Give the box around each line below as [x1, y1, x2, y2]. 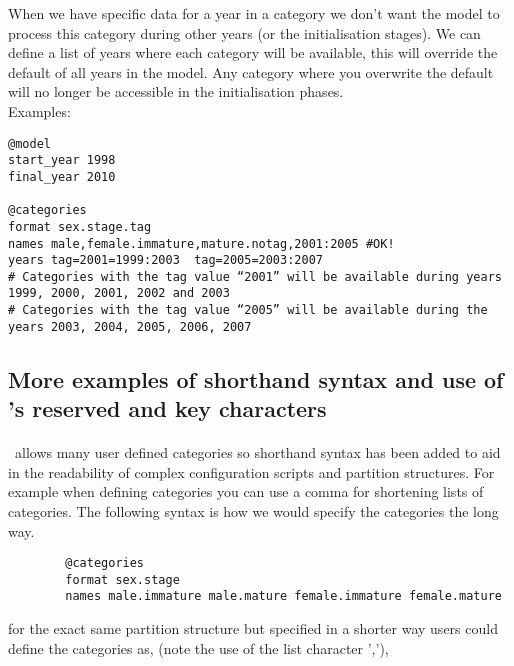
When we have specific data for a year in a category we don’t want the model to [8, 3, 500, 23]
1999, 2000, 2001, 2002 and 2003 [8, 286, 230, 301]
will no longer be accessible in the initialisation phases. [8, 81, 344, 102]
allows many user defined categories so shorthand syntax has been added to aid [14, 442, 501, 463]
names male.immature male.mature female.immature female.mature [65, 589, 502, 604]
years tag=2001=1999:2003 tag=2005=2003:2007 [8, 253, 323, 268]
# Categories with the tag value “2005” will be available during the [8, 303, 488, 318]
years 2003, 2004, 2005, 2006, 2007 [8, 319, 252, 334]
